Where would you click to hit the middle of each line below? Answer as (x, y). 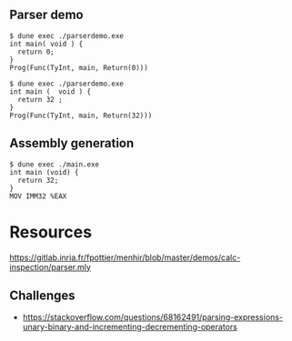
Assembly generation (72, 143)
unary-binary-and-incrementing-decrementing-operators (130, 327)
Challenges (42, 295)
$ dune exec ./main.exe (55, 164)
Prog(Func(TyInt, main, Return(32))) (81, 115)
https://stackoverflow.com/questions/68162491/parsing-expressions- (153, 317)
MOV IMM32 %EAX (38, 196)
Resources (51, 232)
